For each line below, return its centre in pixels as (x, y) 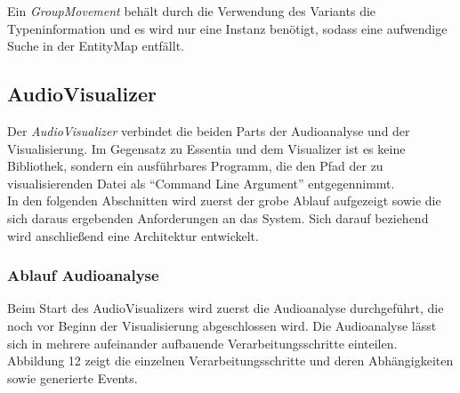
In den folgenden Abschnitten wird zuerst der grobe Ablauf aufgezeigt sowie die (224, 201)
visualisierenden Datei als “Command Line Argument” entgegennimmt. (201, 183)
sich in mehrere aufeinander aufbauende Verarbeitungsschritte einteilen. (202, 343)
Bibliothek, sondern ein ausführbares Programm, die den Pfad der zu (195, 166)
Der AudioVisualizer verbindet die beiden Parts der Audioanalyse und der (209, 130)
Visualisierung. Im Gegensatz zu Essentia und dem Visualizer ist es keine (206, 148)
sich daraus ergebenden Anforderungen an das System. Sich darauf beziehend (218, 217)
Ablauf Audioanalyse (83, 275)
